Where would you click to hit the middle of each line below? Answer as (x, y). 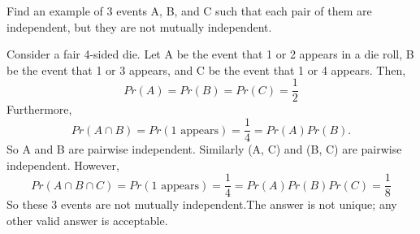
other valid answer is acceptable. (87, 220)
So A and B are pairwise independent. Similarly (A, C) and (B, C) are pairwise (204, 149)
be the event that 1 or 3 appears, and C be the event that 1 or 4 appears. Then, (206, 69)
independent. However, (63, 165)
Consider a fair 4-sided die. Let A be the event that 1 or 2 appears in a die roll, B (210, 54)
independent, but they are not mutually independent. (139, 26)
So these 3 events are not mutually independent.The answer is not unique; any (202, 204)
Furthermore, (39, 109)
